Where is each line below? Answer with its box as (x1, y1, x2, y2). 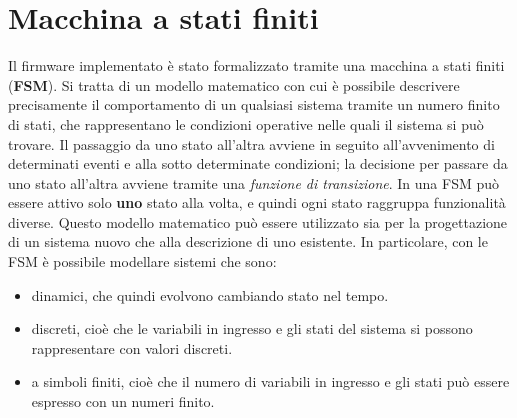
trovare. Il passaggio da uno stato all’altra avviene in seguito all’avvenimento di (8, 133, 495, 154)
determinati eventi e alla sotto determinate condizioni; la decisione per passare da (8, 153, 508, 174)
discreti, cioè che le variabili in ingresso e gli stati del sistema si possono (31, 318, 473, 339)
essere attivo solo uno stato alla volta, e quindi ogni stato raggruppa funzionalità (8, 192, 506, 213)
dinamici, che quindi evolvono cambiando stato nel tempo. (31, 284, 389, 305)
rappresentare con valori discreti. (31, 337, 233, 358)
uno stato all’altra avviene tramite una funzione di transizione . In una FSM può (8, 172, 499, 193)
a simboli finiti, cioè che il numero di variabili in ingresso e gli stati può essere (31, 371, 510, 392)
